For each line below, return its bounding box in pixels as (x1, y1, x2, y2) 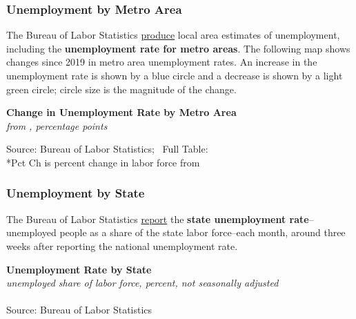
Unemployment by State (6, 184, 145, 202)
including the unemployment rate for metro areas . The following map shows (6, 41, 350, 55)
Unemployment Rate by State (6, 262, 152, 276)
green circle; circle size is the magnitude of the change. (6, 81, 237, 96)
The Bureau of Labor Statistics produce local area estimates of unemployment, (6, 28, 340, 42)
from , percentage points (6, 118, 108, 133)
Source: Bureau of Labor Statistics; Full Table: (6, 142, 208, 156)
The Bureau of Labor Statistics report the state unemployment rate (6, 211, 309, 226)
